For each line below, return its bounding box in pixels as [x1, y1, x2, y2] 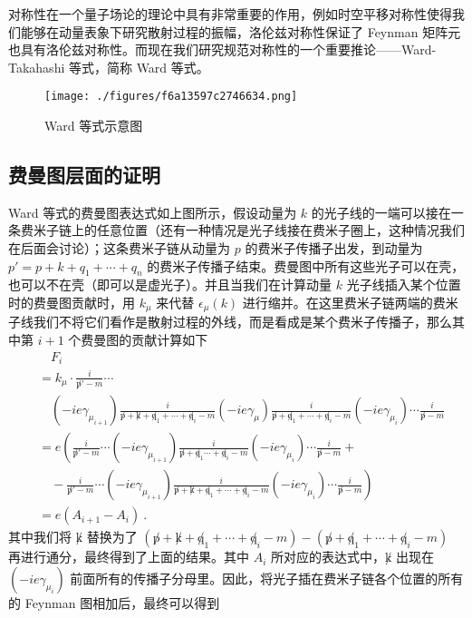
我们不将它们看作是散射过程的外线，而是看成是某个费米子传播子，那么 [33, 312, 452, 331]
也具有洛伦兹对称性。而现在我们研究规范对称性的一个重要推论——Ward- [8, 40, 437, 59]
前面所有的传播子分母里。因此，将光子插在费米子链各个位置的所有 [70, 568, 464, 587]
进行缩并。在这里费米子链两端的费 [242, 293, 446, 311]
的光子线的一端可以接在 [311, 202, 451, 221]
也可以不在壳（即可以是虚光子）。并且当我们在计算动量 [8, 275, 332, 294]
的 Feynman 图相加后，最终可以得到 [8, 593, 220, 612]
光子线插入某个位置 [346, 275, 461, 294]
